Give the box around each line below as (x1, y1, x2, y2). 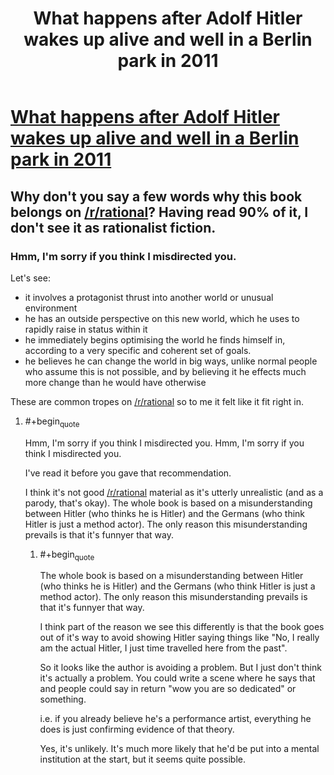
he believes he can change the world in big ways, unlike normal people (24, 355, 318, 367)
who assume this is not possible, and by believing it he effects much (24, 365, 307, 377)
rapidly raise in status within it (24, 323, 148, 335)
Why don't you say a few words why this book (10, 188, 303, 205)
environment (24, 302, 78, 314)
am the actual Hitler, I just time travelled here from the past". (39, 642, 288, 654)
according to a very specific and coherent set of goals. (24, 344, 252, 356)
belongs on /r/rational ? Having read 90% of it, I (10, 203, 309, 221)
